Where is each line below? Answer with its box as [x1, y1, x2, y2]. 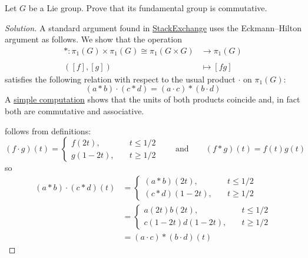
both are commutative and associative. [5, 105, 144, 117]
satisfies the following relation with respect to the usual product [5, 72, 236, 85]
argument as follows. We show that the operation [5, 33, 182, 45]
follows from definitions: [5, 124, 91, 137]
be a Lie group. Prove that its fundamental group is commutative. [28, 2, 267, 14]
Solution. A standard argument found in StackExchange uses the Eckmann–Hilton [5, 21, 302, 34]
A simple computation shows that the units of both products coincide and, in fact [5, 93, 300, 105]
